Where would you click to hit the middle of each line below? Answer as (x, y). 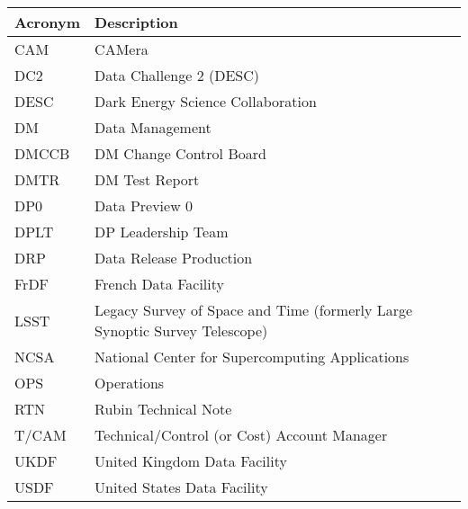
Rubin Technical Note (163, 409)
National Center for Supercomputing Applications (252, 357)
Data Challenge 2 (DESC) (177, 75)
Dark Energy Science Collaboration (206, 101)
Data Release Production (174, 258)
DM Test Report (147, 179)
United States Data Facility (181, 487)
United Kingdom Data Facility (191, 461)
